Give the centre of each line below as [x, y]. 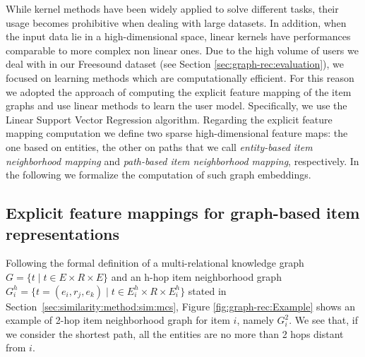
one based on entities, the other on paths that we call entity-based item [159, 146]
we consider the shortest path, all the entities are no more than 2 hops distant [175, 333]
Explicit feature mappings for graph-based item [183, 213]
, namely [255, 320]
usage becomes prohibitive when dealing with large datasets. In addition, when [176, 22]
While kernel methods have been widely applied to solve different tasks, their [172, 8]
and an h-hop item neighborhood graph [196, 276]
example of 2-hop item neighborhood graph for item [118, 320]
